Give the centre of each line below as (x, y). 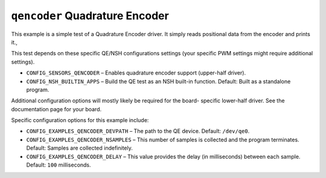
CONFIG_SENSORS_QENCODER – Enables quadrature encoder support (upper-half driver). (136, 73)
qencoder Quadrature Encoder (90, 16)
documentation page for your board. (56, 109)
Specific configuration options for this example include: (80, 120)
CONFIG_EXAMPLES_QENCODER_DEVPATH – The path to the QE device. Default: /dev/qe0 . (138, 131)
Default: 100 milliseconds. (59, 165)
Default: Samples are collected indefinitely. (79, 148)
